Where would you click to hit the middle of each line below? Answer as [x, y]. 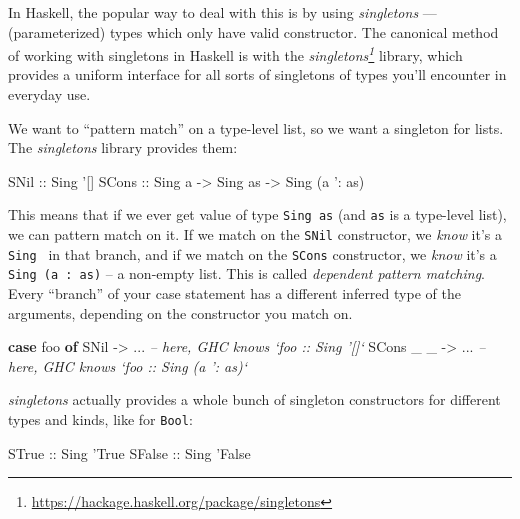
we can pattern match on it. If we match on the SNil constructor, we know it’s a [255, 234]
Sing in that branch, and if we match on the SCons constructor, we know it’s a [252, 253]
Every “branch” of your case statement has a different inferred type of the [234, 293]
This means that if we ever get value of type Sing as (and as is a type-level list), [257, 214]
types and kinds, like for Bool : [100, 419]
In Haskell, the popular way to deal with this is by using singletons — [222, 12]
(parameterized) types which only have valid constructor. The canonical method [253, 31]
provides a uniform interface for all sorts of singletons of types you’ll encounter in [257, 74]
